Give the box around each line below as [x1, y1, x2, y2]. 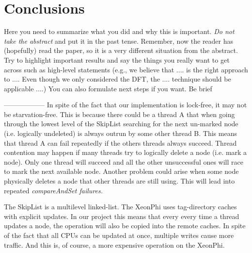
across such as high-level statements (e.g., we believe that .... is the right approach [4, 64, 248, 74]
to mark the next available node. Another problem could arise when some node [4, 166, 239, 176]
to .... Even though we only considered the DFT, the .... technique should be [4, 74, 231, 84]
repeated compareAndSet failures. [4, 185, 103, 195]
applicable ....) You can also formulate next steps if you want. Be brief [4, 83, 212, 93]
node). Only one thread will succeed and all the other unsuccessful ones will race [4, 156, 243, 167]
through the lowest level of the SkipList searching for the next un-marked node [4, 118, 238, 129]
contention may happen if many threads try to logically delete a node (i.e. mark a [4, 147, 247, 157]
